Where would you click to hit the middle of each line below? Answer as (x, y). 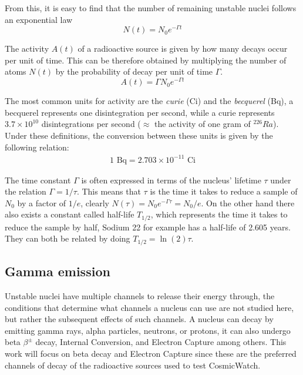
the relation (26, 191)
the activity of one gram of (203, 124)
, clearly (95, 202)
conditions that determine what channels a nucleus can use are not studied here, (149, 307)
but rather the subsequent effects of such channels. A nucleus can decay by (139, 319)
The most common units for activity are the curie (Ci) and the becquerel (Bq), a (149, 101)
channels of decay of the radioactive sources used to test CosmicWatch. (133, 365)
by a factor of (42, 202)
